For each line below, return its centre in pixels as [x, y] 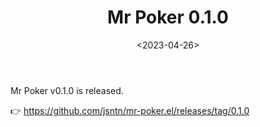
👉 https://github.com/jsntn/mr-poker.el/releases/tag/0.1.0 [130, 110]
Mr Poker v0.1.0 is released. [67, 90]
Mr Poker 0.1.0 [168, 17]
